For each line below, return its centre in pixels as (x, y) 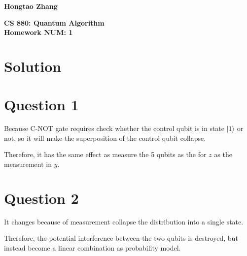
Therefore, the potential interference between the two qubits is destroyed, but (121, 238)
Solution (33, 66)
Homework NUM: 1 (38, 32)
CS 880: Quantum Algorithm (54, 22)
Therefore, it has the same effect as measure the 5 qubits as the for (105, 154)
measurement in (28, 164)
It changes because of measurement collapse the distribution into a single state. (124, 221)
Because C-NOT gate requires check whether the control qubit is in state (114, 128)
